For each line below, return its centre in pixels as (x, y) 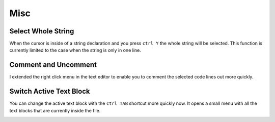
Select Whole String (42, 31)
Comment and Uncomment (53, 65)
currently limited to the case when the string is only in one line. (75, 50)
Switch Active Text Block (50, 91)
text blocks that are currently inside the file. (55, 110)
